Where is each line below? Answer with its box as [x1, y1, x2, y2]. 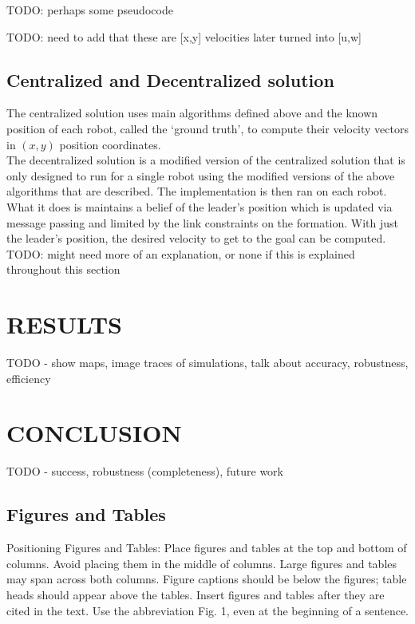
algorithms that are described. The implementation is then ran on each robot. [6, 183, 387, 199]
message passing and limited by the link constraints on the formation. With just [6, 214, 399, 231]
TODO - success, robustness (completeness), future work [6, 463, 283, 480]
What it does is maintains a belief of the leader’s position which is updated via [6, 198, 393, 215]
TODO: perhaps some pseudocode [6, 2, 173, 18]
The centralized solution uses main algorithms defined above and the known [6, 105, 378, 121]
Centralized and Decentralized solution [6, 67, 334, 92]
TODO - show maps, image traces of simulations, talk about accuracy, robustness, [6, 354, 409, 371]
